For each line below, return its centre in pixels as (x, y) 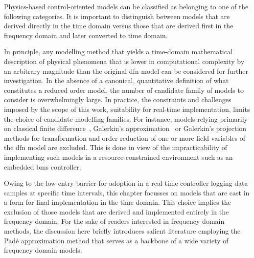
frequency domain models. (43, 250)
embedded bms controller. (43, 166)
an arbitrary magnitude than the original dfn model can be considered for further (126, 71)
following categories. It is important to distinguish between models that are (117, 16)
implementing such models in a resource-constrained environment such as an (118, 157)
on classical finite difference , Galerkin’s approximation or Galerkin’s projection (125, 128)
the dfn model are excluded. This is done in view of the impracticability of (116, 147)
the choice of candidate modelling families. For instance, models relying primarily (126, 118)
